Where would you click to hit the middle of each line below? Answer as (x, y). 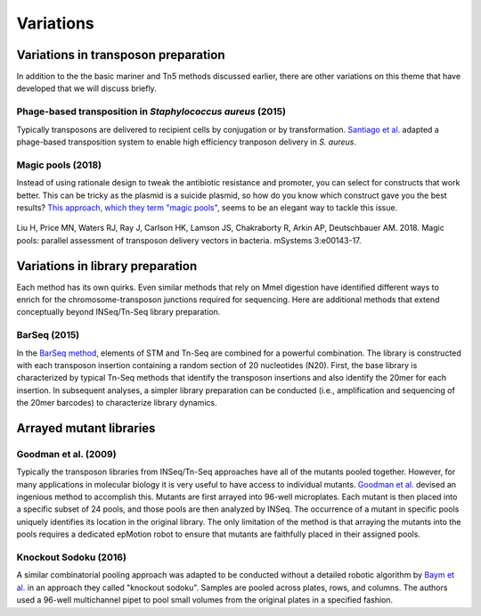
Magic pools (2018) (59, 165)
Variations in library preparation (107, 266)
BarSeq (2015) (48, 335)
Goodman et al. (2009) (66, 454)
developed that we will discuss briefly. (87, 88)
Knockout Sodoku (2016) (71, 557)
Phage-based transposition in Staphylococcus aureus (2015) (151, 111)
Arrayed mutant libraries (86, 428)
